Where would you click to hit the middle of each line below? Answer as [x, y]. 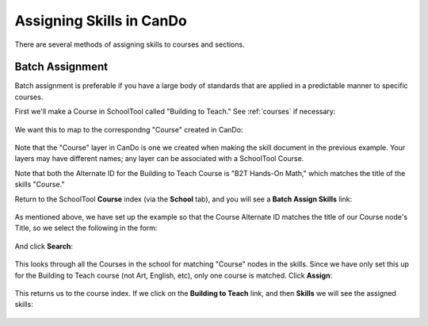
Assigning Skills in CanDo [101, 21]
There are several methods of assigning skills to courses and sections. [130, 44]
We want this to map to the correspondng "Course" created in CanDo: [129, 129]
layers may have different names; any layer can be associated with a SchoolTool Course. [159, 159]
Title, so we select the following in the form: [86, 228]
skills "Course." [40, 184]
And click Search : [44, 246]
